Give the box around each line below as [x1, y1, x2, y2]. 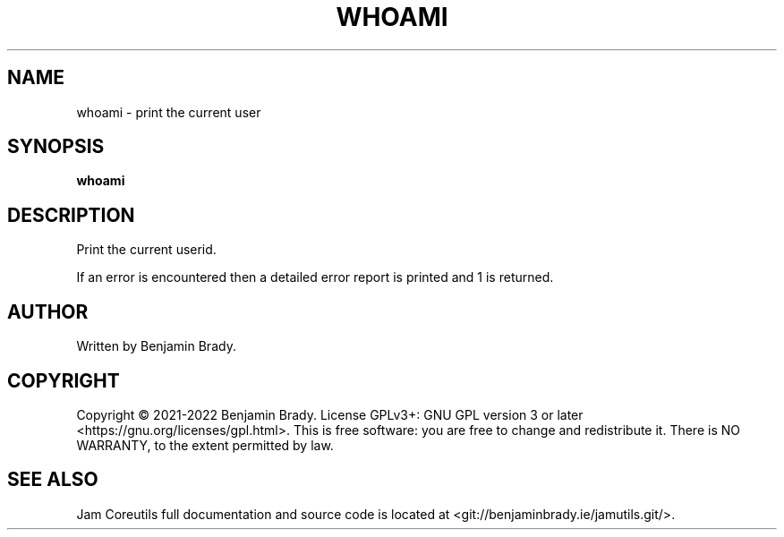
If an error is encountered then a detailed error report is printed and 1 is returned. [76, 269, 554, 286]
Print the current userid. [76, 242, 217, 258]
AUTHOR [7, 300, 89, 323]
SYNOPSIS [7, 135, 105, 158]
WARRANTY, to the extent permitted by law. [76, 437, 334, 453]
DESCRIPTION [7, 203, 135, 226]
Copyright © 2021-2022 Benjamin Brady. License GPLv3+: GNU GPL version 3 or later [76, 406, 584, 422]
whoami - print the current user [76, 104, 261, 120]
